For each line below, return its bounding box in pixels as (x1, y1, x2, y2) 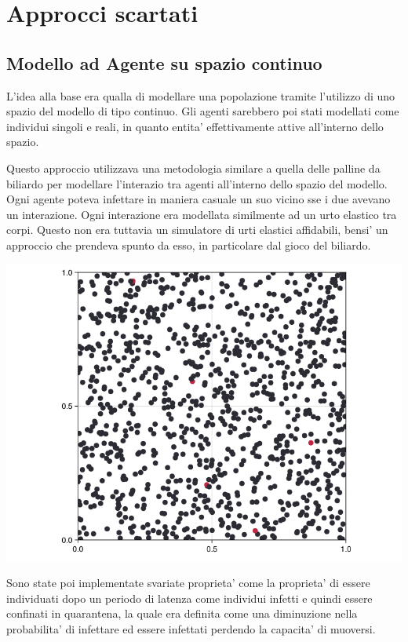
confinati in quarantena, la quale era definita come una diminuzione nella (6, 605, 358, 622)
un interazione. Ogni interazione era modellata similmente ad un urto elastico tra (6, 206, 397, 222)
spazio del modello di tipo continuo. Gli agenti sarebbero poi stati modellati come (6, 103, 399, 119)
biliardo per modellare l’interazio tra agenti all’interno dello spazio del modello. (6, 175, 388, 192)
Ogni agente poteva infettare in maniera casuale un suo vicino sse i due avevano (6, 191, 391, 207)
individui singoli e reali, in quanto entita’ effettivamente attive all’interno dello (6, 118, 384, 134)
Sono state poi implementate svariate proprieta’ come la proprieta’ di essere (6, 575, 370, 591)
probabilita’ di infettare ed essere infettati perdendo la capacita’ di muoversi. (6, 620, 376, 637)
